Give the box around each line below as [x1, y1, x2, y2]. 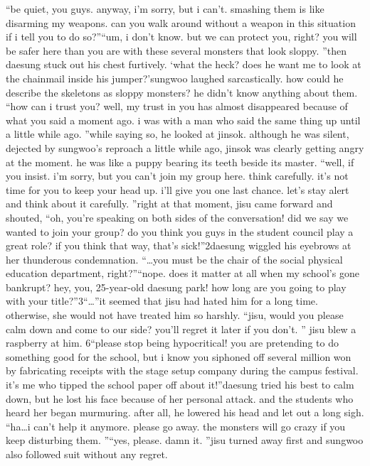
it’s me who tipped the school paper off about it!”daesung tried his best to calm [6, 377, 354, 392]
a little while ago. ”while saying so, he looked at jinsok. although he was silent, [6, 126, 349, 141]
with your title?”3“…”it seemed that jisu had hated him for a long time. [6, 293, 318, 308]
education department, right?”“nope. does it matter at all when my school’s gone [6, 266, 359, 281]
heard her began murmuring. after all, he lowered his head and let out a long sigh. [6, 405, 364, 420]
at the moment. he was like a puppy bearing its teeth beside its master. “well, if [6, 154, 354, 169]
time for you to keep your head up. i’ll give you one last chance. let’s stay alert [6, 182, 349, 197]
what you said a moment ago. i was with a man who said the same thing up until [6, 112, 361, 127]
